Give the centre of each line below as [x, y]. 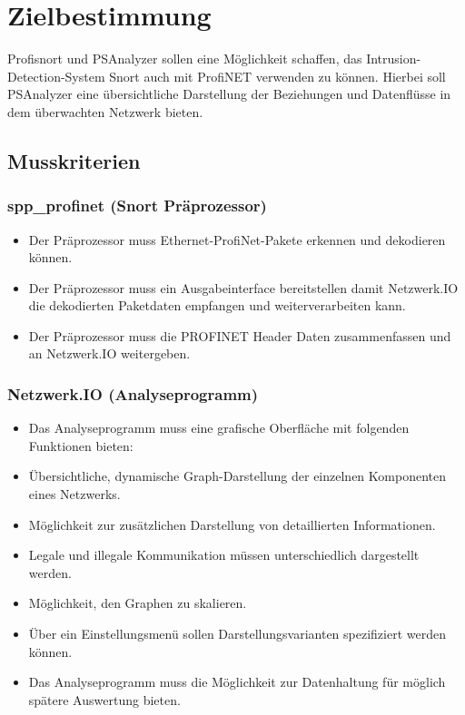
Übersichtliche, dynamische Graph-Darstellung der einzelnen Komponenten [237, 476]
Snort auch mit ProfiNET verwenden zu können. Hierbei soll [277, 76]
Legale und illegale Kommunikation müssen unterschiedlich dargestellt [224, 555]
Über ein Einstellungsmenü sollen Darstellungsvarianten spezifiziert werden [237, 634]
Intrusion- [394, 59]
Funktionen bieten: [81, 445]
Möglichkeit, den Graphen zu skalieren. [138, 603]
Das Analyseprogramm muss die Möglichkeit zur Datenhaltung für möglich [237, 682]
